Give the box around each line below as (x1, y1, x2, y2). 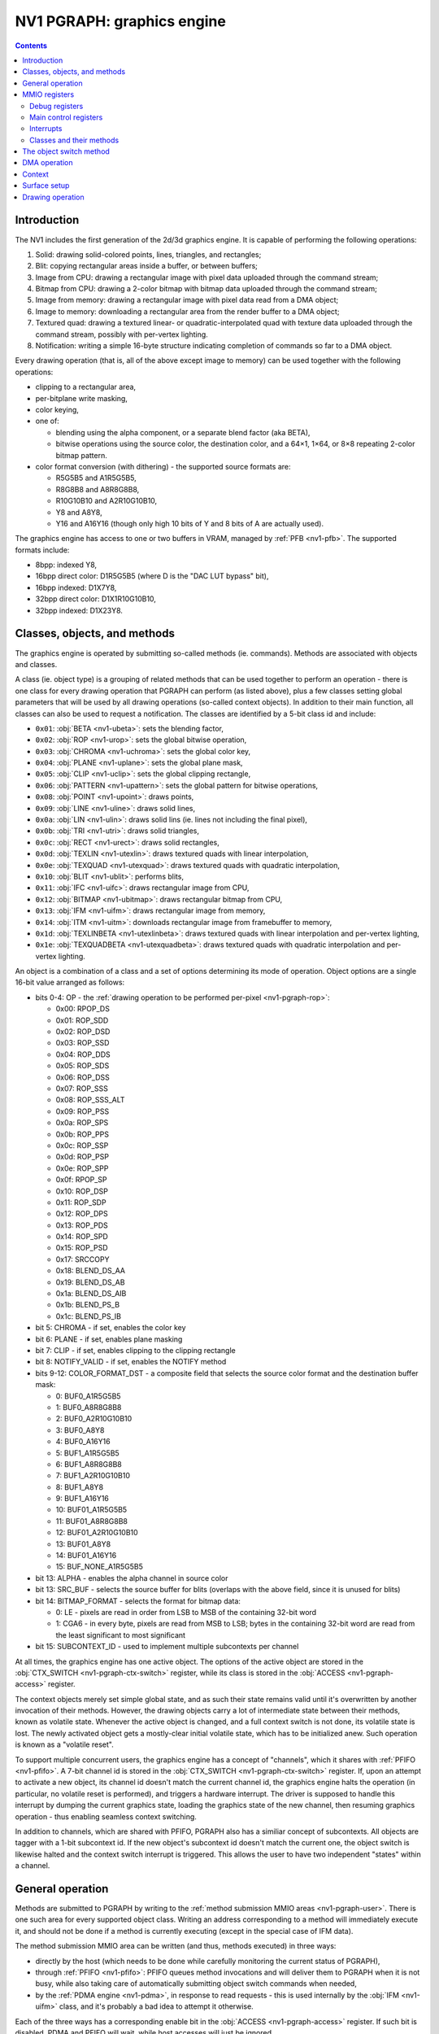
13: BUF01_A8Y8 (55, 1539, 111, 1549)
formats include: (15, 545, 70, 555)
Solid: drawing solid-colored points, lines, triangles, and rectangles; (35, 249, 262, 260)
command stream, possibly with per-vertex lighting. (35, 330, 209, 339)
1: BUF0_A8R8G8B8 (55, 1402, 122, 1412)
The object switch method (22, 146, 110, 156)
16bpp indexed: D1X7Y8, (35, 583, 117, 592)
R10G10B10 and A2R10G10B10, (55, 496, 158, 506)
